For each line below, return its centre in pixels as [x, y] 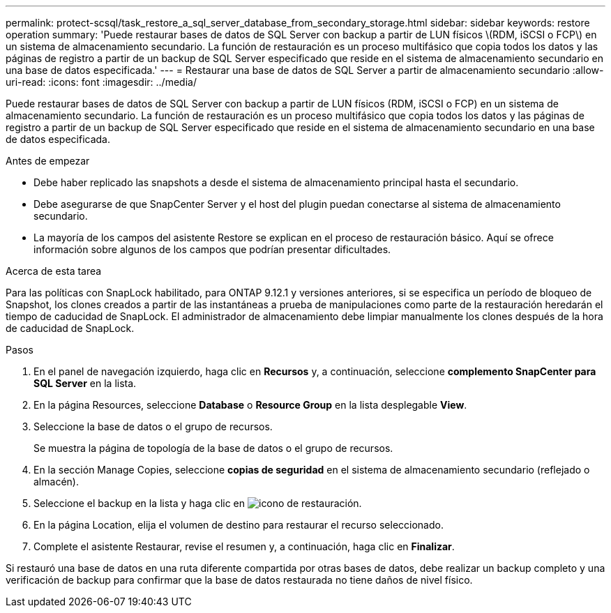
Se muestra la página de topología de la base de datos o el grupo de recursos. [213, 448]
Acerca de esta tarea [54, 271]
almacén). [56, 482]
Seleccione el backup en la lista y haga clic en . [198, 503]
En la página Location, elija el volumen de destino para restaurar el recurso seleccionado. [239, 525]
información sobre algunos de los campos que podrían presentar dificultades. [212, 249]
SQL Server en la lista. [85, 383]
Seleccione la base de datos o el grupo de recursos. [153, 426]
